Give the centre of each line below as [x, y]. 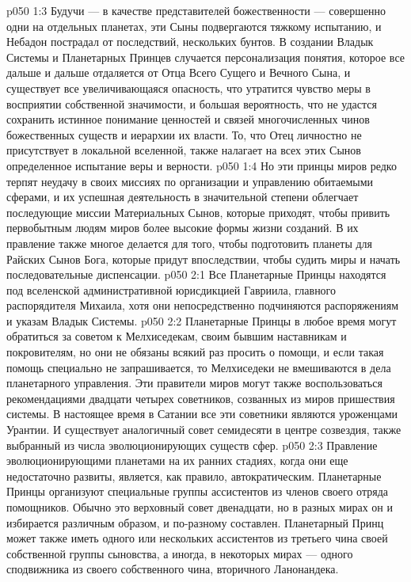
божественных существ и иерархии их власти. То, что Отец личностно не [184, 134]
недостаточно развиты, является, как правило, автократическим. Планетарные [194, 475]
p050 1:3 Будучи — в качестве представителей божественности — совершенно [196, 10]
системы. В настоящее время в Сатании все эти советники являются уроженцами [202, 414]
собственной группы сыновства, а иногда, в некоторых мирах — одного [180, 553]
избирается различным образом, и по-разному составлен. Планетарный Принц [195, 522]
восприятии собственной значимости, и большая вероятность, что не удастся [192, 103]
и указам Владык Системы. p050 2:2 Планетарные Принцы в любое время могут [202, 320]
